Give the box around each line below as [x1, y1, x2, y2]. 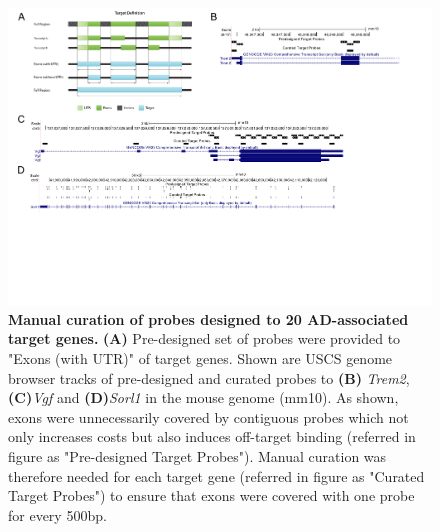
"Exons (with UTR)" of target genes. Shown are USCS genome [8, 347, 393, 368]
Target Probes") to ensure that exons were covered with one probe [8, 485, 415, 506]
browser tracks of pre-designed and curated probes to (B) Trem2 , [8, 367, 410, 388]
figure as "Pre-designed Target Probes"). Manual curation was [8, 445, 387, 466]
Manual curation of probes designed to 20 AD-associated [8, 308, 409, 329]
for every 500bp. [8, 504, 107, 525]
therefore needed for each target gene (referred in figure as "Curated [8, 465, 425, 486]
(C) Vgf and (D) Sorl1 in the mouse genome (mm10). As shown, [8, 387, 399, 408]
